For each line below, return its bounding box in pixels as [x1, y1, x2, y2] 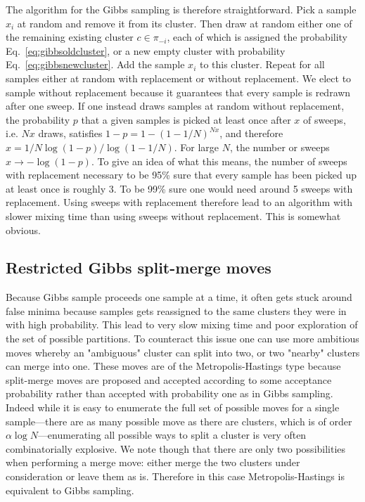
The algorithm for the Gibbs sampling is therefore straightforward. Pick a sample [6, 2, 357, 16]
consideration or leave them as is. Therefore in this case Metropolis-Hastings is [6, 469, 345, 484]
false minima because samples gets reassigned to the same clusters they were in [6, 303, 347, 318]
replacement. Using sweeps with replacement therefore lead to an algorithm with [6, 195, 353, 210]
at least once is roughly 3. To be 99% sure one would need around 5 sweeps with [6, 181, 353, 195]
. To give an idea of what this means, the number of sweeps [91, 153, 347, 168]
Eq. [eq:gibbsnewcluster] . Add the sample [6, 57, 185, 72]
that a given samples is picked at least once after [81, 112, 291, 127]
